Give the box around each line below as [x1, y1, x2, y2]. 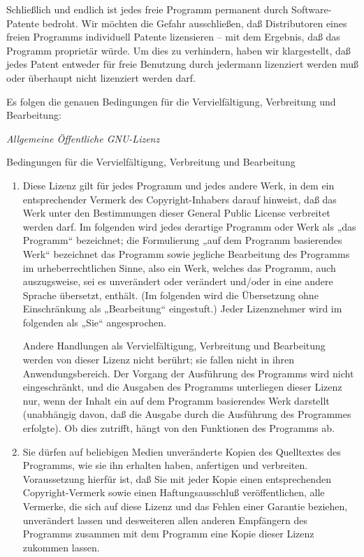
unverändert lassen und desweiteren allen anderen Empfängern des [22, 512, 307, 527]
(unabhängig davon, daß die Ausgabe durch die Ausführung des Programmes [22, 407, 351, 421]
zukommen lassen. [22, 540, 100, 554]
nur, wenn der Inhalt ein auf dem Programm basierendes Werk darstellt [22, 393, 330, 407]
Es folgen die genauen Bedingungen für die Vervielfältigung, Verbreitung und [6, 94, 336, 108]
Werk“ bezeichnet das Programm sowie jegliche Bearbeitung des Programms [22, 246, 350, 261]
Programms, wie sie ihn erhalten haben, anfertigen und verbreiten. [22, 458, 308, 472]
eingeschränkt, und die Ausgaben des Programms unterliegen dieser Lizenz [22, 379, 342, 394]
